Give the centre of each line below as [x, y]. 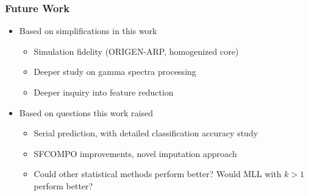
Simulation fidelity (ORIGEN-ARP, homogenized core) [136, 51]
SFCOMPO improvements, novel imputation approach [135, 153]
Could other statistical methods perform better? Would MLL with [158, 174]
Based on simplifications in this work [88, 31]
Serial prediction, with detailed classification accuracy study [146, 133]
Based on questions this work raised [86, 112]
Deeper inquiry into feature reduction [104, 92]
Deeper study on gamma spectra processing [115, 72]
